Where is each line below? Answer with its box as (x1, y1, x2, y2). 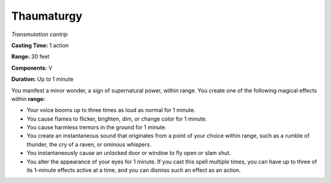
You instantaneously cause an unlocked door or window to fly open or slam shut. (26, 149, 231, 157)
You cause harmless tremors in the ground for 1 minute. (26, 124, 167, 131)
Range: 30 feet (11, 53, 50, 61)
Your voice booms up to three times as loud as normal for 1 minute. (26, 106, 196, 114)
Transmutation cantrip (11, 31, 68, 38)
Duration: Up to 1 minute (11, 75, 74, 83)
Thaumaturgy (11, 9, 83, 23)
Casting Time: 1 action (11, 42, 69, 49)
